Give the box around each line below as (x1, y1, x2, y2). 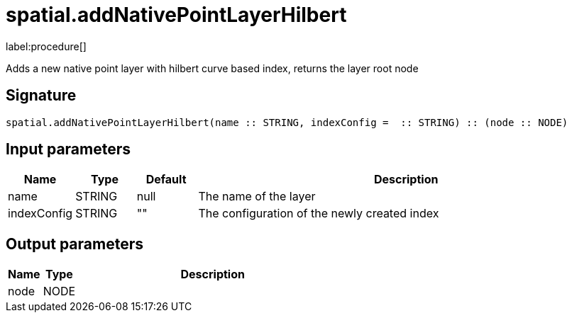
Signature (6, 86, 77, 105)
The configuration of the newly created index (198, 206, 439, 221)
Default (145, 172, 187, 187)
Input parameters (6, 140, 131, 159)
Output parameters (6, 234, 143, 253)
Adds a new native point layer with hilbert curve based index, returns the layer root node (6, 62, 419, 74)
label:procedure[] (6, 40, 87, 52)
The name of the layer (198, 189, 316, 204)
